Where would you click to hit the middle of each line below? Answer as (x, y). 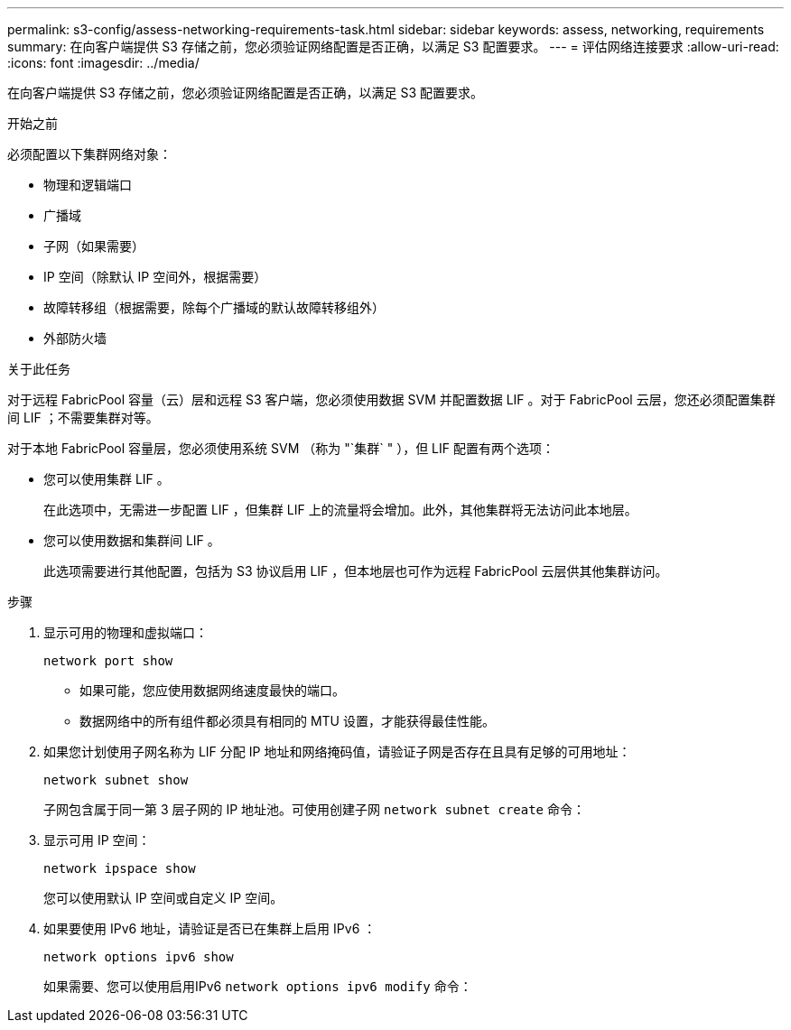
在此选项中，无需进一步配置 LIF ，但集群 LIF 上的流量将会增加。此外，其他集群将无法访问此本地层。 (340, 510)
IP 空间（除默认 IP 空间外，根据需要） (155, 277)
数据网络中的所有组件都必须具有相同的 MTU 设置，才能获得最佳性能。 (287, 721)
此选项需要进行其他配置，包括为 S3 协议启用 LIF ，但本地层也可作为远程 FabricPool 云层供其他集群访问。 (356, 571)
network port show (108, 661)
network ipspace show (120, 868)
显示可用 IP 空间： (97, 840)
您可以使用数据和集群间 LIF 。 (132, 540)
